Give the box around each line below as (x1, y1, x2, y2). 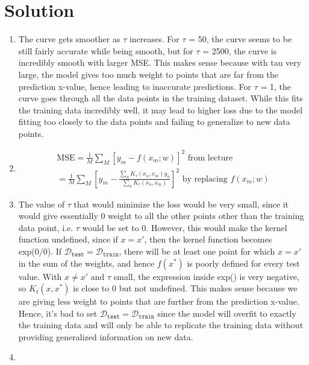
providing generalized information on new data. (18, 330, 193, 343)
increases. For (129, 33, 179, 45)
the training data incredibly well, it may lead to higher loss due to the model (18, 103, 303, 116)
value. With (18, 270, 62, 282)
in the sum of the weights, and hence (18, 256, 155, 269)
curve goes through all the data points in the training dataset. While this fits (18, 92, 303, 104)
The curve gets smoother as (18, 33, 120, 45)
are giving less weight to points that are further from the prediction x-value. (18, 295, 299, 308)
